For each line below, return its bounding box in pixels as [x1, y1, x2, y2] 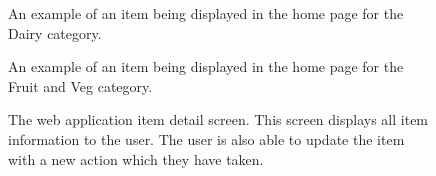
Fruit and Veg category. [8, 75, 153, 96]
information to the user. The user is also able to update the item [8, 128, 405, 149]
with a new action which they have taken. [8, 148, 264, 169]
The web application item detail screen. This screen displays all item [8, 109, 429, 130]
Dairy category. [8, 22, 102, 43]
